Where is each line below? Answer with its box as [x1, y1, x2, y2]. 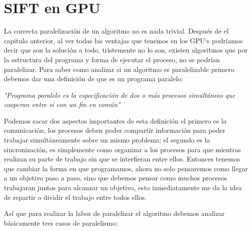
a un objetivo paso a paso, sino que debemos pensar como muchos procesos [4, 173, 227, 183]
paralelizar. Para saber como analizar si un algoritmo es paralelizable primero [4, 64, 235, 74]
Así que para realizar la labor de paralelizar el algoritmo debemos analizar [4, 208, 225, 218]
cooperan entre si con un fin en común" [4, 99, 120, 109]
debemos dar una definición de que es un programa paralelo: [4, 73, 183, 84]
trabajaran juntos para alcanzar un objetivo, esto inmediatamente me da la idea [4, 182, 242, 193]
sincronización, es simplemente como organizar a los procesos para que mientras [4, 144, 241, 154]
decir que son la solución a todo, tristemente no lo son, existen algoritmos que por [4, 45, 248, 55]
